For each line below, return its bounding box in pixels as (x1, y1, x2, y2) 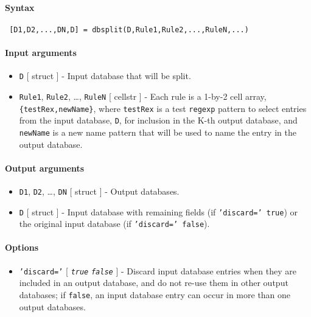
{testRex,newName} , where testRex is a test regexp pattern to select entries (19, 102, 307, 114)
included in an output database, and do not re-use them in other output (19, 276, 288, 289)
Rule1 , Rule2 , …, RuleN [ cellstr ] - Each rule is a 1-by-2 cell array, (19, 89, 267, 102)
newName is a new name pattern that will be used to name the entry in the (19, 125, 296, 138)
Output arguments (5, 161, 85, 174)
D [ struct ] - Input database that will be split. (19, 69, 191, 82)
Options (5, 241, 39, 254)
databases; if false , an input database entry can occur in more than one (19, 288, 291, 301)
